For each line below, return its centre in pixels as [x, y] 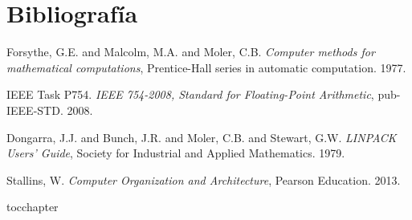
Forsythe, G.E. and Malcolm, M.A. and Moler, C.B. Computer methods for [191, 52]
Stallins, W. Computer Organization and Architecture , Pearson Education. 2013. [204, 179]
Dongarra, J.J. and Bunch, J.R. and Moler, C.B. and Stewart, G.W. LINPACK [202, 137]
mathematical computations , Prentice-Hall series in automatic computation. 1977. [206, 67]
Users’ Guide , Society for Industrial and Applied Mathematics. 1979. [176, 153]
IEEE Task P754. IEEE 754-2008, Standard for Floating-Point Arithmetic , [190, 94]
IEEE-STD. [35, 110]
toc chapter [33, 207]
